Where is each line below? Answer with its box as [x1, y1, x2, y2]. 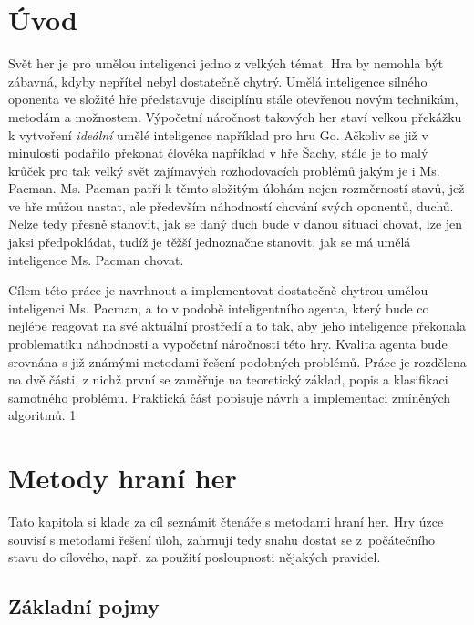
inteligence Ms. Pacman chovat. [8, 250, 184, 269]
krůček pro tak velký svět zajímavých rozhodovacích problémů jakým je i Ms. [8, 160, 440, 179]
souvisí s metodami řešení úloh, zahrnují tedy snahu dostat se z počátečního [8, 529, 436, 548]
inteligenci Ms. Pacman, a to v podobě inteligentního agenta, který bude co [8, 298, 429, 317]
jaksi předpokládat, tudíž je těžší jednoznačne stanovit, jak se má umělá [8, 232, 411, 251]
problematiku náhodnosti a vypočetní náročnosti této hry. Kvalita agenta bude [8, 334, 448, 353]
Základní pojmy [8, 592, 160, 620]
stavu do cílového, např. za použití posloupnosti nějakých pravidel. [8, 548, 381, 567]
